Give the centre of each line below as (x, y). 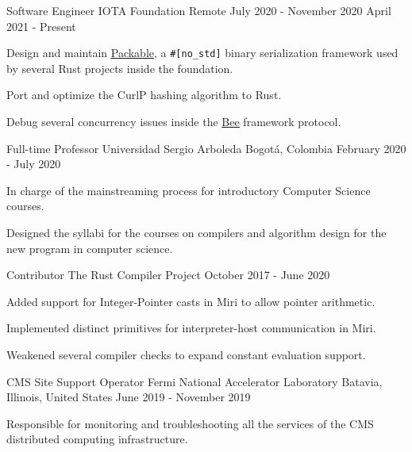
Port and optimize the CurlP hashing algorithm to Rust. (144, 95)
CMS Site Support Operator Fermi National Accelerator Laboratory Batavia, (194, 381)
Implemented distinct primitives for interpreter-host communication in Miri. (191, 328)
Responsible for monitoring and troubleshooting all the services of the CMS (190, 423)
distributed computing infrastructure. (97, 439)
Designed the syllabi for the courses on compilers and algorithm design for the (196, 232)
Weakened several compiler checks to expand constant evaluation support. (186, 354)
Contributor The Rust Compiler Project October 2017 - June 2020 (168, 275)
